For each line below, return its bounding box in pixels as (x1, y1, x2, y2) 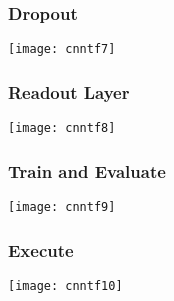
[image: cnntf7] (8, 42, 116, 57)
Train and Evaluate (8, 158, 166, 183)
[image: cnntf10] (8, 278, 123, 293)
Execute (8, 237, 74, 262)
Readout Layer (8, 79, 130, 104)
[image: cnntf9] (8, 199, 116, 214)
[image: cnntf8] (8, 121, 116, 136)
